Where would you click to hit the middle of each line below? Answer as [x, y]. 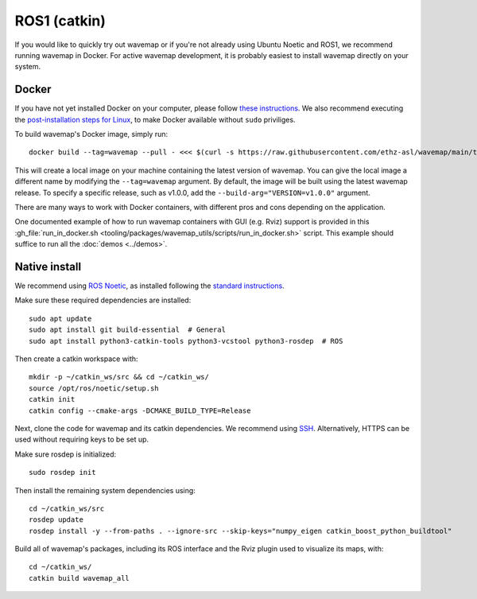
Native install [48, 266]
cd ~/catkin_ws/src [67, 508]
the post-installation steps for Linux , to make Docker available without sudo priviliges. [155, 119]
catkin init [52, 399]
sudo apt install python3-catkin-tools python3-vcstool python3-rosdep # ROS [186, 341]
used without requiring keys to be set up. [82, 440]
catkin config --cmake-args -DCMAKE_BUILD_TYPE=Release [140, 410]
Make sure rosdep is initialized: [66, 454]
